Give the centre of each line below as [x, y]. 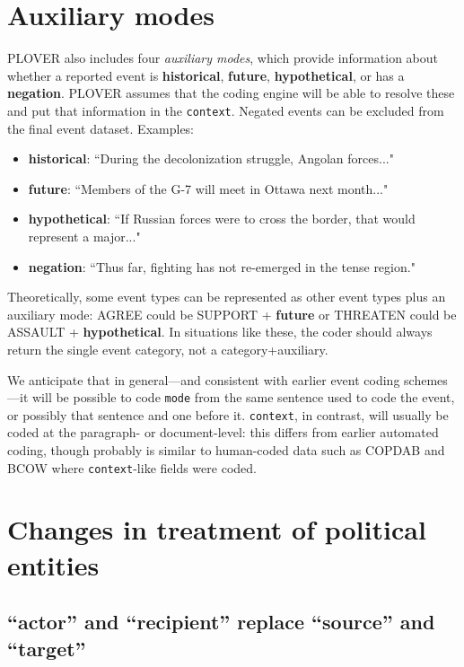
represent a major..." [84, 236]
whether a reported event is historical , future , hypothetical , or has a [206, 75]
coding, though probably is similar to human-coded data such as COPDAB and [226, 450]
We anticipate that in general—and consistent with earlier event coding [204, 379]
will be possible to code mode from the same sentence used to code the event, [243, 397]
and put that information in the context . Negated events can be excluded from [226, 110]
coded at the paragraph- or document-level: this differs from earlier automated [223, 432]
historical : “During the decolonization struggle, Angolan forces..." [211, 158]
